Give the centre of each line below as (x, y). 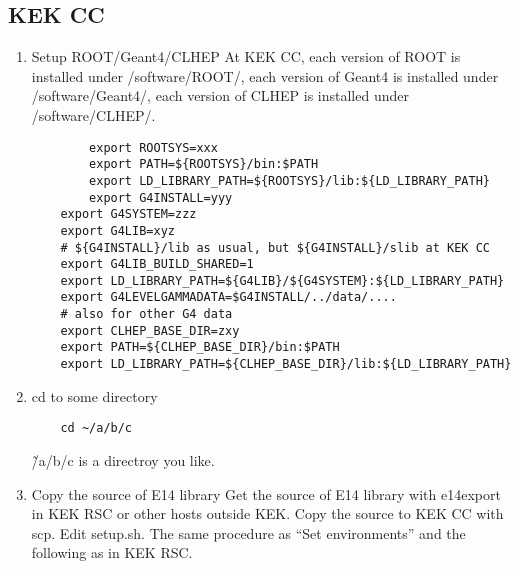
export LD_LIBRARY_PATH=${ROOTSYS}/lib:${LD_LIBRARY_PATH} (289, 180)
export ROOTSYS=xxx (153, 147)
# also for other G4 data (146, 314)
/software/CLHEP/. (93, 114)
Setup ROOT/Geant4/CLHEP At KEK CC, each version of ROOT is (246, 56)
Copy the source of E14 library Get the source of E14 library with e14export (266, 493)
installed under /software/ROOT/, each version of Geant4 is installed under (265, 75)
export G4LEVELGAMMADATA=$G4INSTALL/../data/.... (228, 297)
